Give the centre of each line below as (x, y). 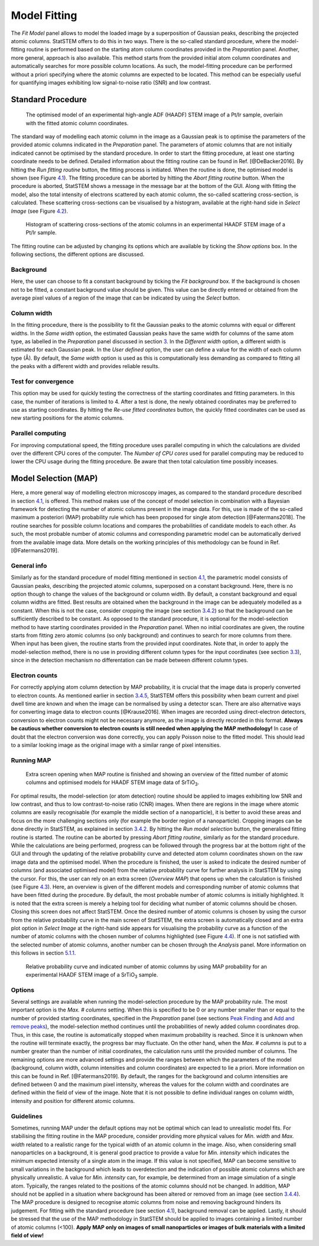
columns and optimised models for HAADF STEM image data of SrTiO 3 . (113, 783)
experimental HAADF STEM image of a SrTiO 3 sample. (92, 975)
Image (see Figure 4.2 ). (39, 211)
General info (29, 565)
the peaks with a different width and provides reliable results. (85, 366)
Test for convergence (42, 381)
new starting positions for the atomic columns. (67, 418)
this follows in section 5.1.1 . (43, 953)
